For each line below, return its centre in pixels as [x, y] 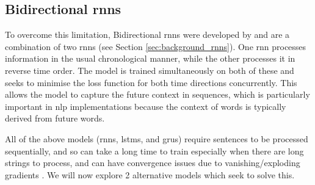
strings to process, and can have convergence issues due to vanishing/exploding [153, 163]
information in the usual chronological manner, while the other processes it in [150, 58]
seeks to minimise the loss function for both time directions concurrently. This [151, 82]
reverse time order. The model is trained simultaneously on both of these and [150, 70]
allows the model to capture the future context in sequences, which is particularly [157, 94]
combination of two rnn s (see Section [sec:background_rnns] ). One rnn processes [156, 46]
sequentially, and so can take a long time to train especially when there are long [154, 151]
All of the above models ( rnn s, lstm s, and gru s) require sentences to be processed [157, 138]
